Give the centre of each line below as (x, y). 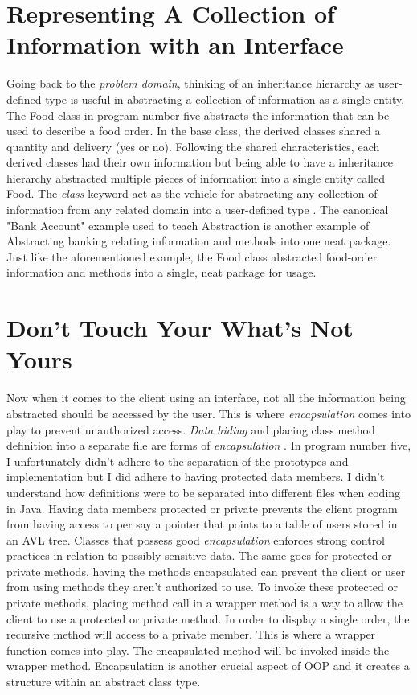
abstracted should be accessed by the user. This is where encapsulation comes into (208, 413)
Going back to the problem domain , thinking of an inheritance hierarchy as (191, 83)
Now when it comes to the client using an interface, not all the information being (206, 398)
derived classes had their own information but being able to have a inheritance (200, 162)
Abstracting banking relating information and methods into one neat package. (199, 241)
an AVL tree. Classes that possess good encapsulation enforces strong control (196, 539)
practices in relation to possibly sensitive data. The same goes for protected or (199, 555)
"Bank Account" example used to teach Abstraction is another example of (188, 225)
